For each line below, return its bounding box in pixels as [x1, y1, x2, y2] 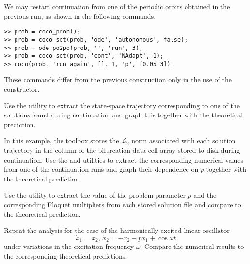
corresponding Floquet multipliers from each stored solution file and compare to [4, 199, 241, 209]
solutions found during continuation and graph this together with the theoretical [4, 110, 243, 120]
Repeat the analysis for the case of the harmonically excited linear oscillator [4, 225, 230, 235]
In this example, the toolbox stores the [4, 135, 119, 146]
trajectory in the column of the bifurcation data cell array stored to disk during [4, 145, 240, 155]
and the [193, 190, 217, 200]
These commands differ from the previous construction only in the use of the [4, 74, 232, 84]
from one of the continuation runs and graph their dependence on [4, 164, 199, 174]
